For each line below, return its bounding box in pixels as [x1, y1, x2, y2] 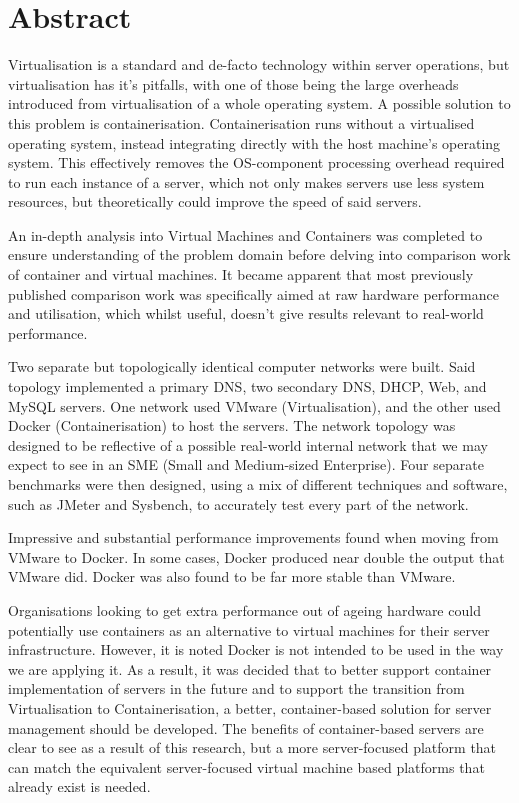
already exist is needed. [8, 776, 151, 797]
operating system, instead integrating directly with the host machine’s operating [8, 132, 501, 153]
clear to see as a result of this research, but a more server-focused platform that [8, 737, 497, 758]
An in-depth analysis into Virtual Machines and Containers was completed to [8, 224, 483, 245]
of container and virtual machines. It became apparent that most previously [8, 264, 474, 285]
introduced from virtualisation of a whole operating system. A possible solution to [8, 93, 511, 114]
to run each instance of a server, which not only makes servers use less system [8, 171, 485, 192]
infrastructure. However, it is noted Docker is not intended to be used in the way [8, 639, 504, 660]
